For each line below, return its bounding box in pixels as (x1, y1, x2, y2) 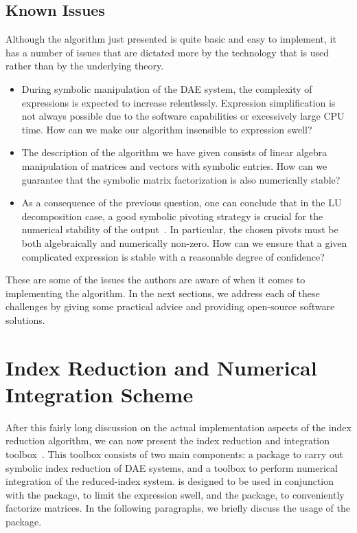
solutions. (5, 312, 45, 327)
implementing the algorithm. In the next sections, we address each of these (5, 285, 320, 300)
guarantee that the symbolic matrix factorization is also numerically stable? (21, 172, 341, 186)
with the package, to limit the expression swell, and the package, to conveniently (5, 487, 345, 501)
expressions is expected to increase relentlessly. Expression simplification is (21, 95, 336, 109)
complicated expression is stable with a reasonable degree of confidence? (21, 249, 325, 263)
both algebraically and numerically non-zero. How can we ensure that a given (21, 235, 347, 250)
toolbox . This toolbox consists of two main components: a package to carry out (5, 446, 344, 461)
